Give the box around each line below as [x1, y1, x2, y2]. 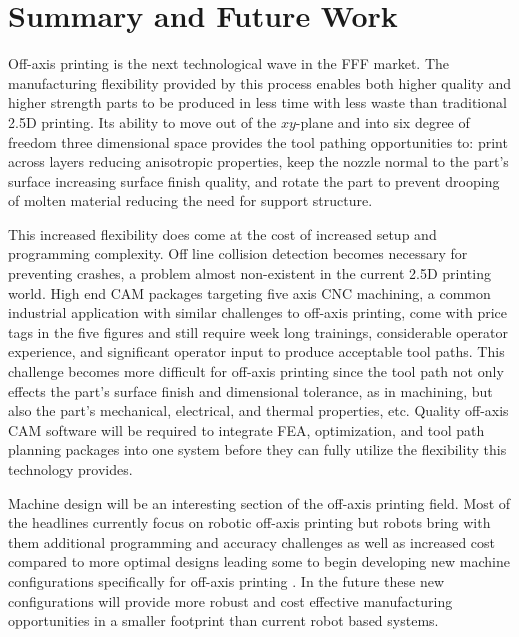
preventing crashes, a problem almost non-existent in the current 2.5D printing [8, 263, 491, 284]
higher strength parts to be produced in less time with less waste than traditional [8, 92, 507, 113]
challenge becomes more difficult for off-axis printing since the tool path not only [8, 361, 504, 382]
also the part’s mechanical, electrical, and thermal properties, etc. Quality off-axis [8, 400, 509, 421]
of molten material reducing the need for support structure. [8, 190, 373, 211]
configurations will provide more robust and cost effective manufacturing [8, 590, 453, 611]
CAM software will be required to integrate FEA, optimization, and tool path [8, 419, 485, 440]
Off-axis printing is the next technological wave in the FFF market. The [8, 53, 450, 74]
